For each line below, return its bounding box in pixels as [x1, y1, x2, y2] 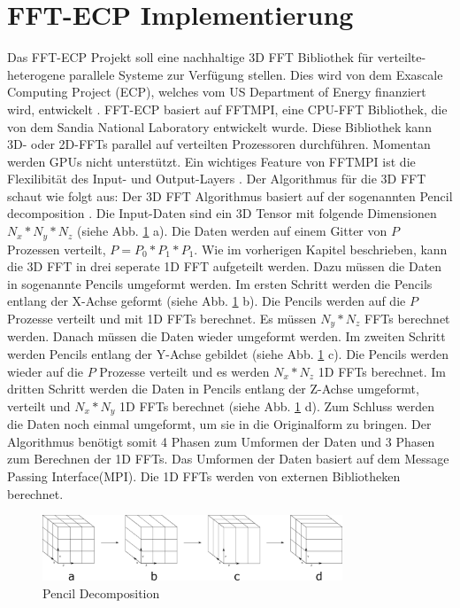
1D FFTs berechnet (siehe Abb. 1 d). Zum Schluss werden [119, 396, 435, 415]
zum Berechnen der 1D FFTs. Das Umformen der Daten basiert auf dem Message [7, 449, 449, 468]
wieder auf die [7, 362, 83, 380]
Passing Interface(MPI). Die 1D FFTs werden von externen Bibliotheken [7, 466, 401, 485]
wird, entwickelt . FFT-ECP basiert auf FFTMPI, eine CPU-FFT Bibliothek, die [7, 99, 448, 118]
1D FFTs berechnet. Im [318, 362, 446, 380]
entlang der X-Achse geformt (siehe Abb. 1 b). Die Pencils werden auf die [7, 292, 406, 310]
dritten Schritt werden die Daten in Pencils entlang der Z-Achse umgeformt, [7, 379, 419, 398]
